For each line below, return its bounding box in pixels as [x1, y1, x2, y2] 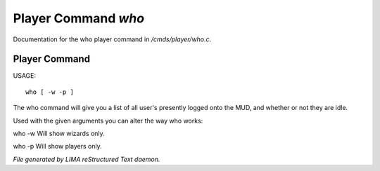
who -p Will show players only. [13, 142, 102, 151]
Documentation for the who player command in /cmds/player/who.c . [13, 35, 212, 43]
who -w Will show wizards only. [13, 130, 105, 138]
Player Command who [13, 11, 144, 26]
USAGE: [13, 71, 37, 80]
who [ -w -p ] [25, 88, 74, 96]
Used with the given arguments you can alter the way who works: [13, 116, 203, 125]
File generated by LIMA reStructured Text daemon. [13, 155, 160, 163]
